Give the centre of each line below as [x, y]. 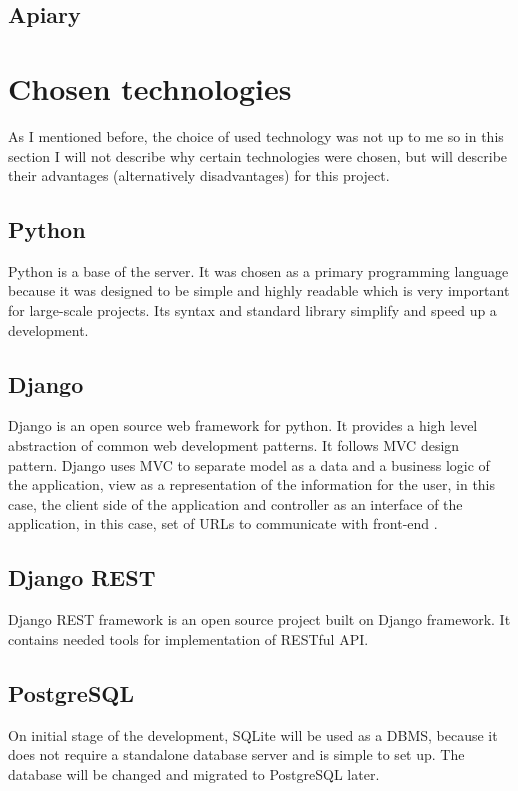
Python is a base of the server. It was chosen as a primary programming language [258, 270]
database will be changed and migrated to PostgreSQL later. [194, 773]
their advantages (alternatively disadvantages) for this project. [199, 175]
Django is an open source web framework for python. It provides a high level [243, 425]
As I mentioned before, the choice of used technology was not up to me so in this [256, 135]
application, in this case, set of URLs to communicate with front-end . [223, 523]
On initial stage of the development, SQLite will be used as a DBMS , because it [253, 734]
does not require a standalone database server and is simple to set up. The [236, 754]
